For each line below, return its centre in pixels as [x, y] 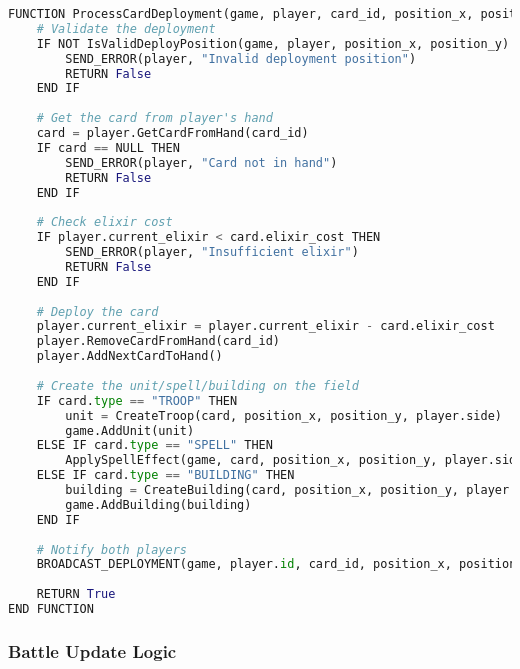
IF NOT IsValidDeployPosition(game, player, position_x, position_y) [273, 43]
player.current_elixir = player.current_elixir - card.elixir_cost [265, 326]
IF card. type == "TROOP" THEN [137, 400]
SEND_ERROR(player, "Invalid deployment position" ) [241, 58]
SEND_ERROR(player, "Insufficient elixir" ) [212, 252]
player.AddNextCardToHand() [129, 356]
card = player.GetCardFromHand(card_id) [172, 133]
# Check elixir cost [104, 222]
